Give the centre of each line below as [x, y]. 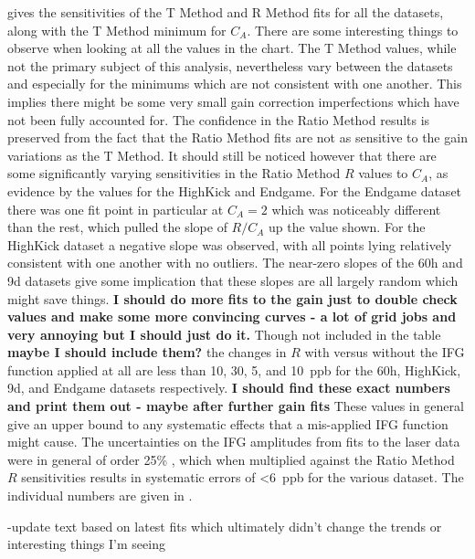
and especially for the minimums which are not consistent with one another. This [235, 84]
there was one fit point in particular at [116, 209]
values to [383, 173]
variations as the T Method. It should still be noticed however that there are [222, 155]
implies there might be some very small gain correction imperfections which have [233, 101]
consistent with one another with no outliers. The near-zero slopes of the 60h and [235, 263]
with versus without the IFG [385, 352]
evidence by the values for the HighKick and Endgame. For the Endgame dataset [235, 190]
